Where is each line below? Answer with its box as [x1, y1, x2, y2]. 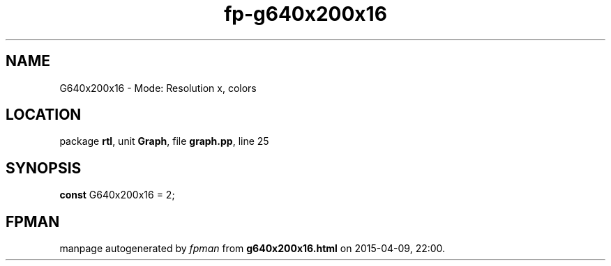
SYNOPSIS [6, 159, 82, 177]
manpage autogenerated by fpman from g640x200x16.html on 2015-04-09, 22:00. [59, 242, 446, 255]
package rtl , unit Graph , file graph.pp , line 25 [59, 135, 269, 148]
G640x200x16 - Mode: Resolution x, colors [59, 81, 257, 94]
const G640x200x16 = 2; [59, 189, 175, 201]
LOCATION [6, 106, 82, 124]
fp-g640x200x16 [224, 2, 387, 26]
